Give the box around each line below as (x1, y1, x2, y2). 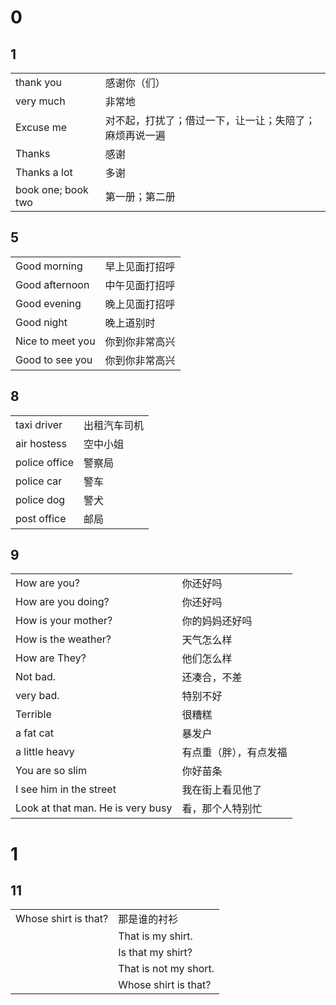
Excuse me (15, 121, 68, 134)
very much (15, 94, 66, 108)
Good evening (15, 296, 82, 310)
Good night (15, 315, 68, 329)
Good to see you (15, 352, 93, 366)
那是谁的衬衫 (118, 912, 179, 926)
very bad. (15, 689, 60, 703)
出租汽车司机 (83, 418, 145, 432)
